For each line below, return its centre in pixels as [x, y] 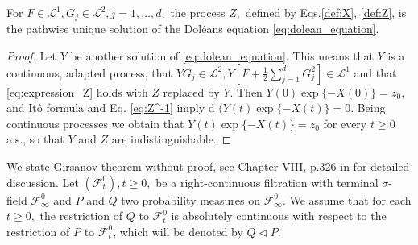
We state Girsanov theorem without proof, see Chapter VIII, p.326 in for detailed [208, 166]
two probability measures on [191, 199]
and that [375, 72]
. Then [246, 91]
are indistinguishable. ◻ [172, 139]
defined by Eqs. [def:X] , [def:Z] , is [326, 12]
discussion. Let [43, 182]
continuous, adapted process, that [90, 72]
